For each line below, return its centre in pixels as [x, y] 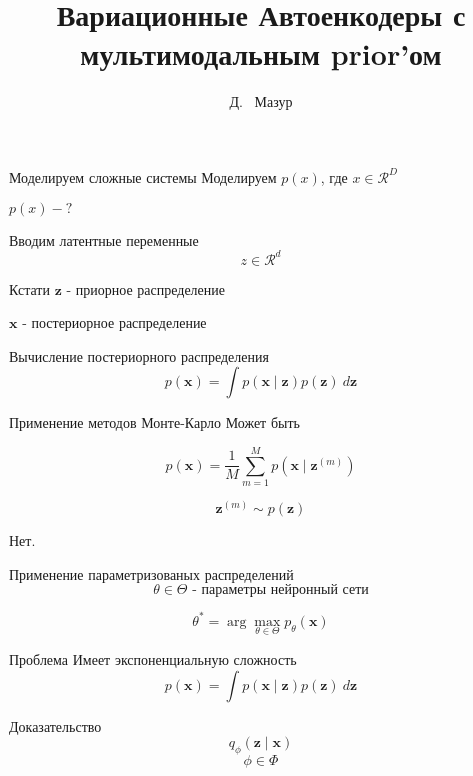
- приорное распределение [145, 288]
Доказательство [55, 725]
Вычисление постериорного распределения [139, 355]
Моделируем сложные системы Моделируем [143, 176]
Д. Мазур [261, 101]
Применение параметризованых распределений [151, 573]
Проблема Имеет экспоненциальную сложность [153, 659]
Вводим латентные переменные [104, 239]
